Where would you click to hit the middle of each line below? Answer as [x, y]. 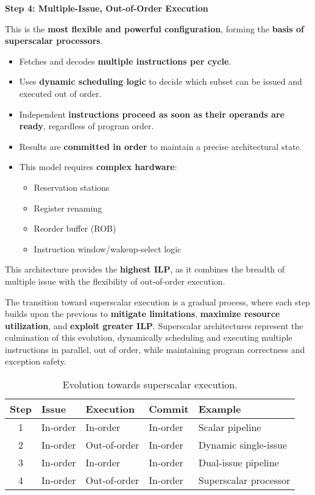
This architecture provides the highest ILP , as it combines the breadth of [145, 269]
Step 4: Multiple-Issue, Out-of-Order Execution [107, 8]
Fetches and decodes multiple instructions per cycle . [125, 61]
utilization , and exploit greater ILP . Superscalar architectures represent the [154, 325]
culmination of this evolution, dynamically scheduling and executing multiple [149, 337]
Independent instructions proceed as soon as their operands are [152, 114]
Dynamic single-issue [243, 445]
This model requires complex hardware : [98, 167]
